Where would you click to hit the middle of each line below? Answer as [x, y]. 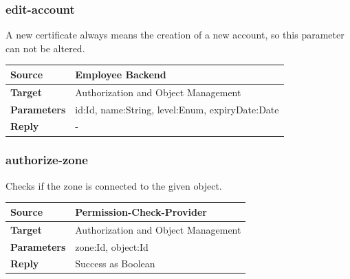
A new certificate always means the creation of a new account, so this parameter [175, 35]
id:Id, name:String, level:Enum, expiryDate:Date [177, 109]
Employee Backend [121, 74]
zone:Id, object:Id [112, 246]
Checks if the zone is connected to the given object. [114, 185]
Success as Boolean [115, 264]
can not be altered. [45, 48]
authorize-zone [47, 160]
